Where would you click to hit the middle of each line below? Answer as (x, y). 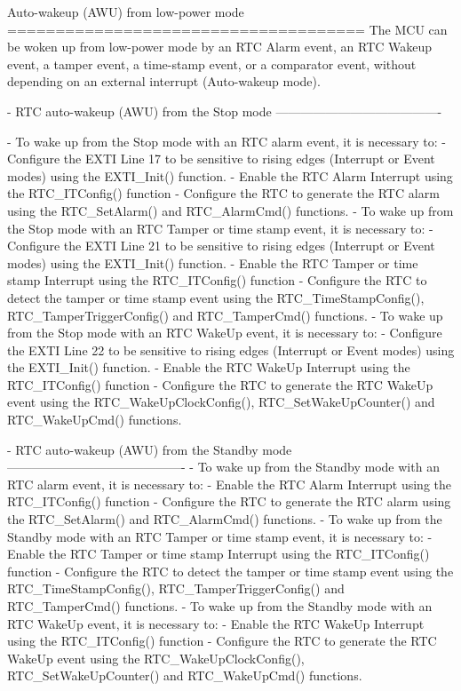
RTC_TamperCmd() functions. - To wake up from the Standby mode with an (220, 606)
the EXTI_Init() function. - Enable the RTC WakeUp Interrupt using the (209, 367)
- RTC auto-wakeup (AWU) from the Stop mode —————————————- (225, 111)
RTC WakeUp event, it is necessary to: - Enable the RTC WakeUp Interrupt (216, 623)
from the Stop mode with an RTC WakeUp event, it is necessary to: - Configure (225, 333)
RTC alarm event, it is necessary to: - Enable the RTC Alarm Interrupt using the (229, 484)
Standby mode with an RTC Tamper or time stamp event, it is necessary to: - (220, 536)
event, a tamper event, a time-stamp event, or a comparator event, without (212, 64)
